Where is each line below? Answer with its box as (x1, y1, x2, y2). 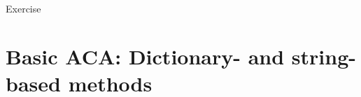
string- (291, 42, 356, 70)
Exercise (6, 1, 41, 15)
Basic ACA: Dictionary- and (6, 42, 285, 70)
